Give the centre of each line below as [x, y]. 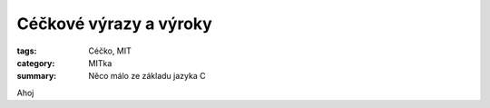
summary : [37, 76]
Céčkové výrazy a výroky [114, 24]
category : [36, 63]
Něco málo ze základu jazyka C [147, 76]
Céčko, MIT [110, 51]
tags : [27, 51]
